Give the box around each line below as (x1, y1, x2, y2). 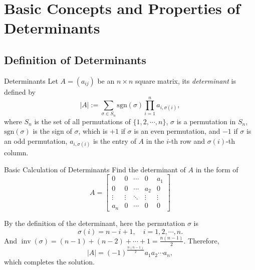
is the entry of (93, 136, 136, 146)
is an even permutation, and (134, 126, 220, 136)
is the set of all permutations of (34, 116, 131, 126)
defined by (4, 86, 36, 97)
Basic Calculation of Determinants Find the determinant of (4, 164, 186, 174)
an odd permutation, (4, 136, 68, 146)
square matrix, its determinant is (135, 75, 236, 86)
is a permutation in (176, 116, 236, 126)
